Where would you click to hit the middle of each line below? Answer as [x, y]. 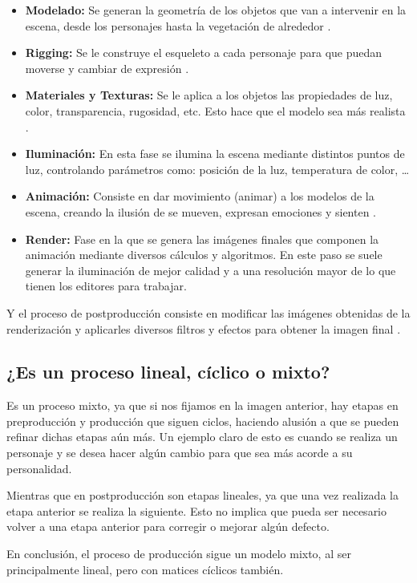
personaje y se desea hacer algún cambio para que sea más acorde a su [180, 453]
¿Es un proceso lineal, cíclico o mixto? [168, 372]
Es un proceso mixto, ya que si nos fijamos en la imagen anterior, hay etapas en [202, 405]
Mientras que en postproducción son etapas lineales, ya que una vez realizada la [202, 495]
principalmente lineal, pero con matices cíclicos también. [145, 569]
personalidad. [39, 468]
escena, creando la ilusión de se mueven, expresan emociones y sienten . [201, 211]
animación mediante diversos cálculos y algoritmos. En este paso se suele [204, 255]
